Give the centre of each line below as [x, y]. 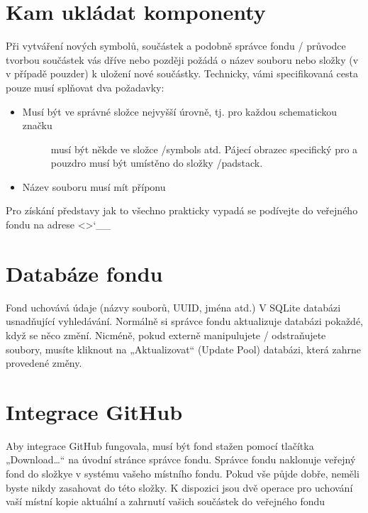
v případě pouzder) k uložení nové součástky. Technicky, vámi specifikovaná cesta [182, 73]
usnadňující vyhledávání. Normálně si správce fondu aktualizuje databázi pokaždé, [184, 321]
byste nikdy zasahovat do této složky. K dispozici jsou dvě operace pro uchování [179, 487]
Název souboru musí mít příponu [94, 186]
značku [37, 125]
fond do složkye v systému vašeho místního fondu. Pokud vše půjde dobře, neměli [183, 474]
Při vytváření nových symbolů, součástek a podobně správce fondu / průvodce [176, 46]
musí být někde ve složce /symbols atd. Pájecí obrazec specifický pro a [204, 149]
